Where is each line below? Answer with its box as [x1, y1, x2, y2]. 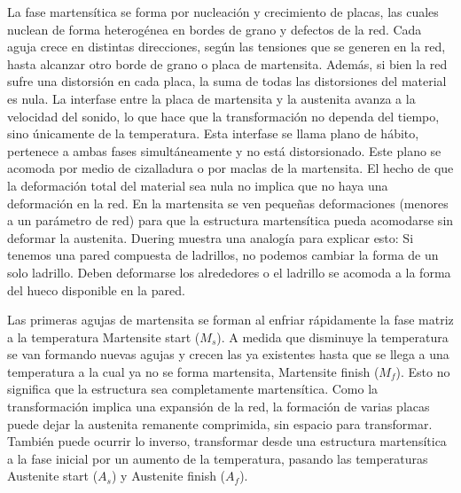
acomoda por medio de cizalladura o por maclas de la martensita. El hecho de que [7, 159, 454, 177]
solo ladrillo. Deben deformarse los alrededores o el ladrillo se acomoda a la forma [7, 262, 451, 281]
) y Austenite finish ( [111, 466, 226, 485]
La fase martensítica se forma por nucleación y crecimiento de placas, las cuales [7, 3, 439, 20]
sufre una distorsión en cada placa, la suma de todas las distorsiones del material [7, 72, 447, 90]
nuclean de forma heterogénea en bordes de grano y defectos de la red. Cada [7, 20, 422, 38]
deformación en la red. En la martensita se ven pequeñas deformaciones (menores [7, 193, 449, 212]
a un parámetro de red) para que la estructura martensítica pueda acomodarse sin [7, 211, 454, 230]
